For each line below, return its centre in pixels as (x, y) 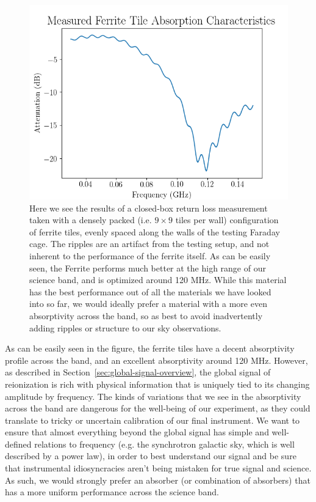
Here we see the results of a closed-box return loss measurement (149, 208)
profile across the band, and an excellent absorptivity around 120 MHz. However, (156, 360)
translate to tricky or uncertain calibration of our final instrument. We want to (153, 420)
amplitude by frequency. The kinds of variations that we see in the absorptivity (153, 396)
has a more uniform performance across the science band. (112, 492)
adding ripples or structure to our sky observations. (125, 327)
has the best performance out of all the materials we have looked (150, 291)
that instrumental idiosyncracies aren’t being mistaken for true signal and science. (158, 468)
